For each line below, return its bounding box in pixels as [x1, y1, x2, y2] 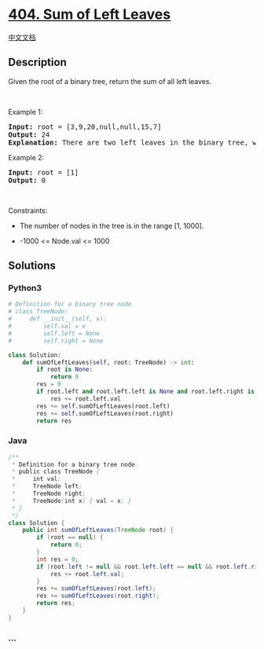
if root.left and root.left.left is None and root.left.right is [36, 387, 255, 396]
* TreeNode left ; [11, 482, 82, 490]
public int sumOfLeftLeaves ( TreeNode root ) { [22, 526, 174, 534]
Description [8, 56, 67, 69]
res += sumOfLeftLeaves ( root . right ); [36, 592, 159, 600]
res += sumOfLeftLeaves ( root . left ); [36, 585, 156, 592]
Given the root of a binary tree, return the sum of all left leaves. [8, 76, 212, 86]
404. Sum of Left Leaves [8, 5, 171, 24]
